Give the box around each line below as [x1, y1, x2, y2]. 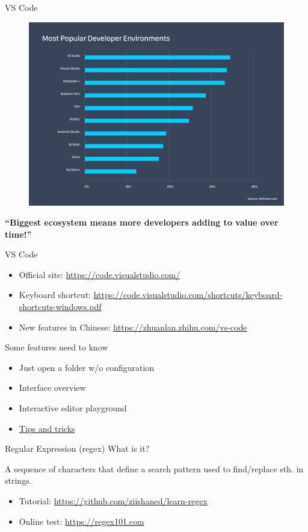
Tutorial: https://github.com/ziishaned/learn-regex [19, 495, 208, 507]
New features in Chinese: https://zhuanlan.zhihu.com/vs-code [19, 320, 247, 333]
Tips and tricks [19, 422, 75, 434]
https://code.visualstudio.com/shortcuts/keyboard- [93, 288, 283, 301]
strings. [5, 474, 32, 487]
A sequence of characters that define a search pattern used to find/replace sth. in [5, 462, 304, 475]
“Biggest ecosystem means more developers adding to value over [5, 216, 279, 229]
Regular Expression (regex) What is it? [5, 442, 150, 455]
